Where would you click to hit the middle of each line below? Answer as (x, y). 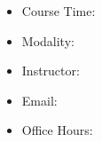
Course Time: (59, 11)
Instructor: (51, 71)
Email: (39, 100)
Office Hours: (57, 130)
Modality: (48, 40)
